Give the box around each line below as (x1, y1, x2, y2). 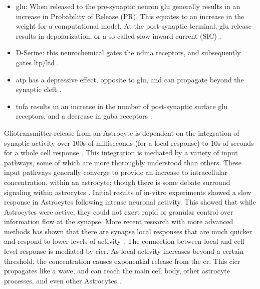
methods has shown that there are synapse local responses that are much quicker (4, 226, 252, 236)
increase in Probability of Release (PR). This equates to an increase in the (16, 11, 244, 21)
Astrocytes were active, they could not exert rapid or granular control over (4, 206, 233, 217)
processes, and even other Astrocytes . (4, 275, 121, 285)
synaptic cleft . (16, 84, 62, 94)
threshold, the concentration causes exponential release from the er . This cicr (4, 255, 240, 266)
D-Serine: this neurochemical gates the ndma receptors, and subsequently (16, 47, 241, 58)
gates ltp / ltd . (16, 57, 59, 67)
